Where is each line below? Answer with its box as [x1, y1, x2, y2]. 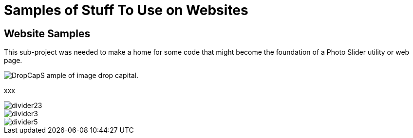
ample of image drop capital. [46, 71, 139, 80]
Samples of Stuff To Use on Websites [4, 2, 248, 18]
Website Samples [4, 27, 91, 40]
